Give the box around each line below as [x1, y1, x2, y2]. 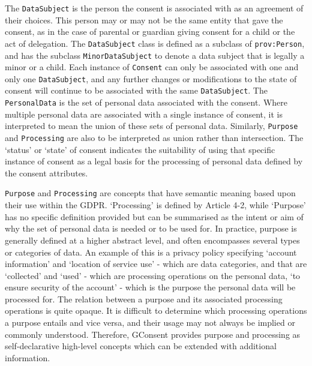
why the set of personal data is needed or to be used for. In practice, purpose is [5, 222, 297, 235]
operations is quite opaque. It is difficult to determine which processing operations [5, 304, 307, 317]
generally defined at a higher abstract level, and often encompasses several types [5, 233, 300, 246]
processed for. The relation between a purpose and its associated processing [5, 292, 283, 305]
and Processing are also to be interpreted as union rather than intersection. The [5, 131, 304, 144]
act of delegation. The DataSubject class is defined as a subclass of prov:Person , [5, 37, 305, 49]
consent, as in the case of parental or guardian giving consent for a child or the [5, 25, 295, 38]
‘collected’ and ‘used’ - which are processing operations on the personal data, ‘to [5, 269, 301, 281]
